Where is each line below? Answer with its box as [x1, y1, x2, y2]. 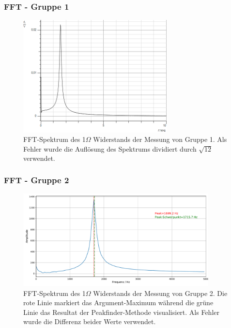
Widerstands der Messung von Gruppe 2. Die [93, 288, 228, 298]
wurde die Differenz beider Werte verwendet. [23, 316, 156, 327]
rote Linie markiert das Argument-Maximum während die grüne [23, 297, 214, 308]
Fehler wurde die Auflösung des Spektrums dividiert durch [23, 143, 197, 154]
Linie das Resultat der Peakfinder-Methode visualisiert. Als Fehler [23, 307, 220, 317]
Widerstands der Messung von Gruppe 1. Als [93, 134, 227, 144]
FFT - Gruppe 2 [4, 173, 69, 186]
